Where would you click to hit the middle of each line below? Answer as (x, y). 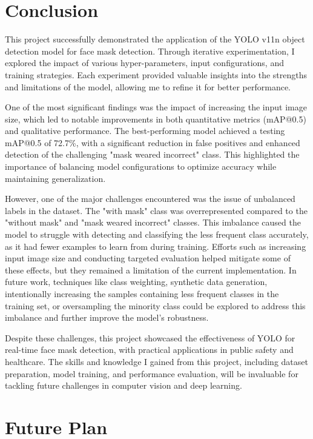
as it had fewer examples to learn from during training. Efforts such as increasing (156, 246)
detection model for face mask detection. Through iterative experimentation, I (150, 51)
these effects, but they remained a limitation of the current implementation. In (151, 270)
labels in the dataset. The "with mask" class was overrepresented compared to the (156, 210)
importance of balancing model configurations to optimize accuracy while (141, 166)
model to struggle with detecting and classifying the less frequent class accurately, (157, 234)
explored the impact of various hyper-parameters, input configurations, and (144, 63)
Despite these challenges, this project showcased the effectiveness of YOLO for (150, 337)
